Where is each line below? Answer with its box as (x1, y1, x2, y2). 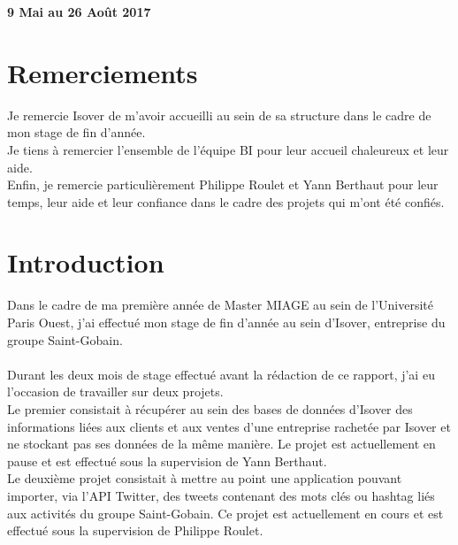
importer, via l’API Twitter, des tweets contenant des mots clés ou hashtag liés (7, 486, 435, 504)
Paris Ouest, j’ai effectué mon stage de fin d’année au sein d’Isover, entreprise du (7, 313, 446, 331)
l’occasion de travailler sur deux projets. (7, 382, 224, 401)
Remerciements (7, 54, 198, 90)
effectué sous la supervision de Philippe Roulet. (7, 521, 263, 540)
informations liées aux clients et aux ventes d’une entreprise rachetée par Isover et (7, 417, 451, 435)
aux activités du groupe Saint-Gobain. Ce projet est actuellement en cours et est (7, 503, 444, 522)
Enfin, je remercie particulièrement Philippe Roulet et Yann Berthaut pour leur (7, 175, 439, 194)
